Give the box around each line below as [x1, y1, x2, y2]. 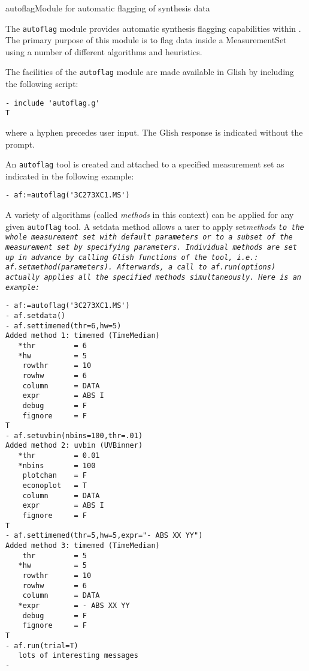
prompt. [5, 137, 35, 150]
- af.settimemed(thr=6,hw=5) [5, 321, 122, 330]
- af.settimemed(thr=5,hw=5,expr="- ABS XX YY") [5, 531, 203, 540]
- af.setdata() [5, 311, 66, 320]
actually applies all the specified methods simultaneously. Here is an [5, 272, 301, 281]
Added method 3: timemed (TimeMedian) [5, 541, 160, 550]
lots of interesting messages [18, 651, 138, 660]
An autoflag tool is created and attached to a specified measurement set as [5, 158, 284, 170]
